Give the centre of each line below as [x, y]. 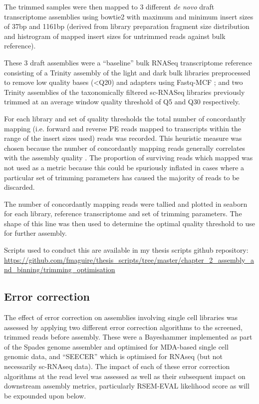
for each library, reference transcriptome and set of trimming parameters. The [123, 213]
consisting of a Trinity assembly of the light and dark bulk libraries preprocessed [127, 72]
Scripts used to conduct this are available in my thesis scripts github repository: [126, 250]
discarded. [19, 187]
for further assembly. [35, 233]
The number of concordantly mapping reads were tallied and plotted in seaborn [126, 203]
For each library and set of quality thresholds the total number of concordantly [125, 118]
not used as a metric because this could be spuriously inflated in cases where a [124, 167]
